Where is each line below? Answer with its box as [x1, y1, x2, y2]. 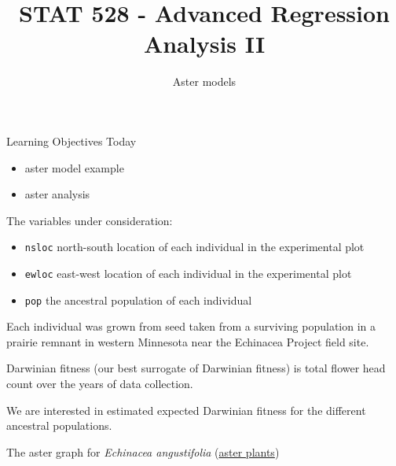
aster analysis [24, 186, 90, 202]
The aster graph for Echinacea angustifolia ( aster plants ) [6, 443, 280, 460]
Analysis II [143, 28, 266, 60]
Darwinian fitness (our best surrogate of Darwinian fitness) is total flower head [6, 360, 386, 376]
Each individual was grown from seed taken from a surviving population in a [6, 318, 376, 335]
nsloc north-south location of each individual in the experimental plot [24, 239, 365, 255]
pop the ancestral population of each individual [24, 291, 252, 308]
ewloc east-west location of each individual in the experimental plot [24, 264, 352, 281]
